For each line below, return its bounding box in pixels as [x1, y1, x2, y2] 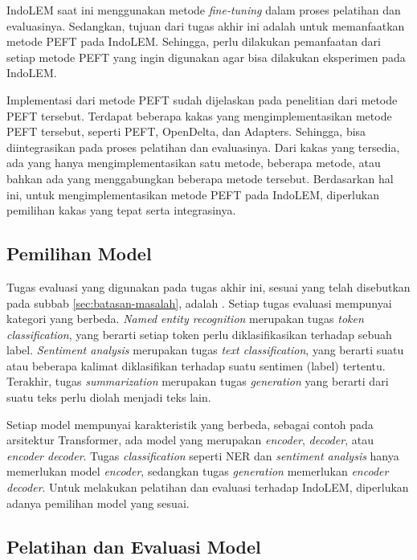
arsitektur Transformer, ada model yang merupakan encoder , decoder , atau [6, 431, 374, 448]
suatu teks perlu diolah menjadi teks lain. [6, 389, 211, 406]
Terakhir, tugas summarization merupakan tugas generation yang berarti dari [6, 373, 389, 390]
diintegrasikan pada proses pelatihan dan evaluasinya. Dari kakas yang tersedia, [6, 138, 400, 155]
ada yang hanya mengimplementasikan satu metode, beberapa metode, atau [6, 154, 381, 171]
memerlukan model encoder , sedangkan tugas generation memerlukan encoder [6, 463, 389, 480]
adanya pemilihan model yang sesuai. [6, 494, 190, 511]
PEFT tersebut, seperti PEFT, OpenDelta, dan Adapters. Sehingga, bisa [6, 123, 366, 140]
